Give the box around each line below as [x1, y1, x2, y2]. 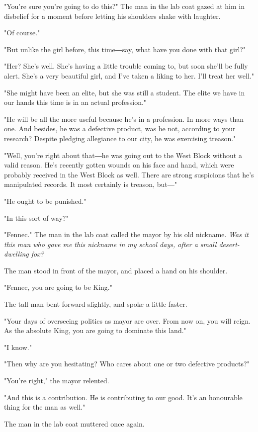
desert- [219, 239, 240, 249]
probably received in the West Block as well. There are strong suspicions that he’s [4, 169, 254, 179]
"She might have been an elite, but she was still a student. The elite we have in [4, 87, 245, 97]
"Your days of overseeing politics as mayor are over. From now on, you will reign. [4, 315, 251, 326]
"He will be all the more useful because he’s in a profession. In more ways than [4, 113, 244, 124]
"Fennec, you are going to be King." [4, 282, 112, 292]
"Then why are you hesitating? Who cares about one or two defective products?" [4, 358, 250, 369]
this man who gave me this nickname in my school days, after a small [4, 239, 217, 249]
